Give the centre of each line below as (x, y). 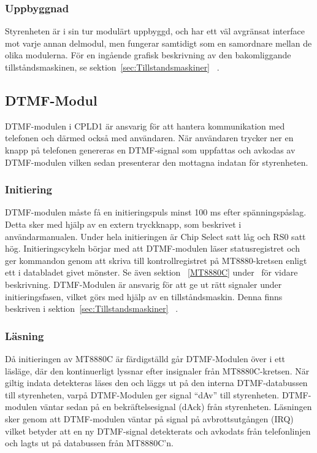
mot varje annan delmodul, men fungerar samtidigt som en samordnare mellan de (158, 43)
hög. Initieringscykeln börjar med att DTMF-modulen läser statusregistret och (152, 248)
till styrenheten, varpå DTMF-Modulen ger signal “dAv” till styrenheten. (142, 394)
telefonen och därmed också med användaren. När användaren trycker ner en (149, 138)
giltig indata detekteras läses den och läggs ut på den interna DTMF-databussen (156, 383)
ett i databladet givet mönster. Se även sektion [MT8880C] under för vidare (151, 272)
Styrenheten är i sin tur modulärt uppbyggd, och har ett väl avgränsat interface (155, 31)
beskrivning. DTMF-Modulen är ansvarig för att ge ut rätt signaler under (143, 284)
